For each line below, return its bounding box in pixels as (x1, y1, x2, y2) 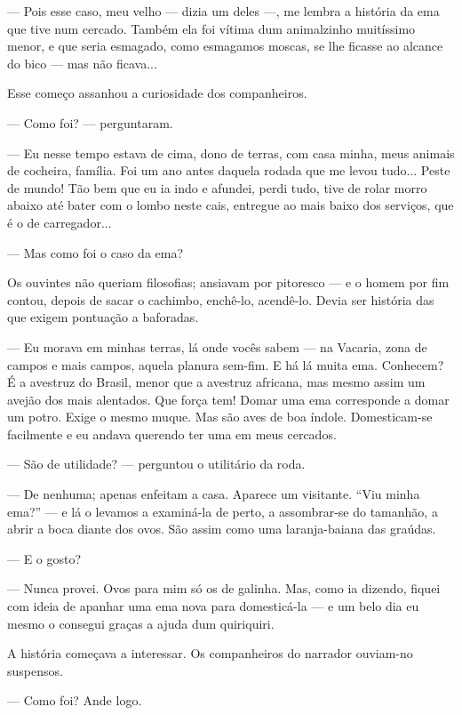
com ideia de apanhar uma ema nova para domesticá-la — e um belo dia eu (7, 597, 419, 615)
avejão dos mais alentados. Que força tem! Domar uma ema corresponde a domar (7, 390, 450, 408)
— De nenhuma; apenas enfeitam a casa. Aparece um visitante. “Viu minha (7, 485, 420, 503)
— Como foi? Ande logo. (7, 691, 142, 710)
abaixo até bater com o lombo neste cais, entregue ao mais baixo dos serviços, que (7, 196, 454, 214)
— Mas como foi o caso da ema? (7, 243, 184, 261)
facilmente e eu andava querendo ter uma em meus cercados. (7, 424, 337, 443)
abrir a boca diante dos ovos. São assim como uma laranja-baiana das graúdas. (7, 519, 436, 538)
